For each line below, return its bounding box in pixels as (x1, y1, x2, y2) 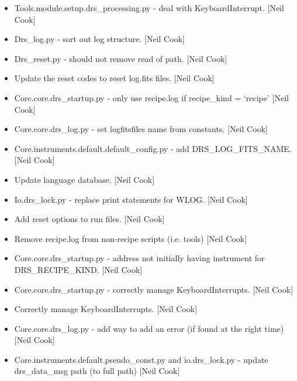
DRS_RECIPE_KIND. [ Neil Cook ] (14, 263, 143, 275)
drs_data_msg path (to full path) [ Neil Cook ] (14, 365, 180, 377)
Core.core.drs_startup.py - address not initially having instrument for (14, 252, 265, 264)
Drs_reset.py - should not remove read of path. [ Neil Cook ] (14, 52, 227, 64)
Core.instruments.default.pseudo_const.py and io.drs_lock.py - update (14, 353, 268, 365)
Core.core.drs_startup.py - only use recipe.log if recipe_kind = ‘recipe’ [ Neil (14, 91, 289, 103)
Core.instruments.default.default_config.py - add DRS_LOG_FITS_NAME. (14, 142, 292, 154)
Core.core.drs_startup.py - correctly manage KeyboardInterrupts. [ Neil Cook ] (14, 283, 293, 295)
